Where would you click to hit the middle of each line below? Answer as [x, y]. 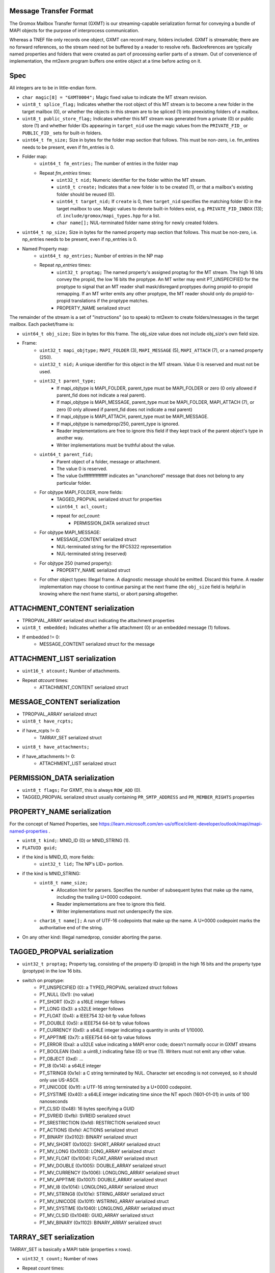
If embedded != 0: [41, 637]
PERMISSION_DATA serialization [62, 778]
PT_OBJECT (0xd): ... [61, 1059]
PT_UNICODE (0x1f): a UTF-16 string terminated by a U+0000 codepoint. [116, 1087]
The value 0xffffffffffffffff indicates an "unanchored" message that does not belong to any [150, 476]
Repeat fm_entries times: [65, 173]
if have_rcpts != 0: [41, 730]
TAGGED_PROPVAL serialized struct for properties [109, 500]
